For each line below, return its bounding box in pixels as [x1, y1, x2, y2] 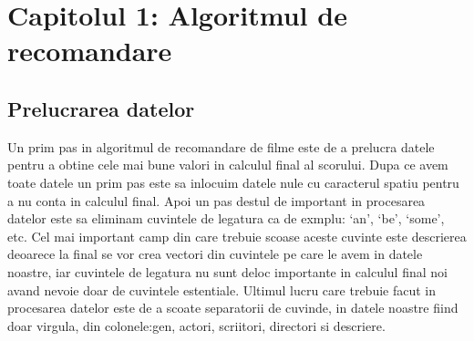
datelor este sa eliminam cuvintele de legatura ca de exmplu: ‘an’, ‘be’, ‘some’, [7, 209, 445, 228]
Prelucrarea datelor [7, 94, 195, 122]
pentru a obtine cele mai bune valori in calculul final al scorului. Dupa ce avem [7, 155, 448, 174]
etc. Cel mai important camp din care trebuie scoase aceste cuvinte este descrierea [7, 226, 467, 245]
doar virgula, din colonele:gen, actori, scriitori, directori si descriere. [7, 315, 386, 335]
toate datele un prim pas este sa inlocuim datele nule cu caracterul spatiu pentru [7, 172, 459, 191]
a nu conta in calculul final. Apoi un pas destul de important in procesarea [7, 191, 426, 210]
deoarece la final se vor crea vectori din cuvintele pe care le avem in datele [7, 244, 423, 263]
